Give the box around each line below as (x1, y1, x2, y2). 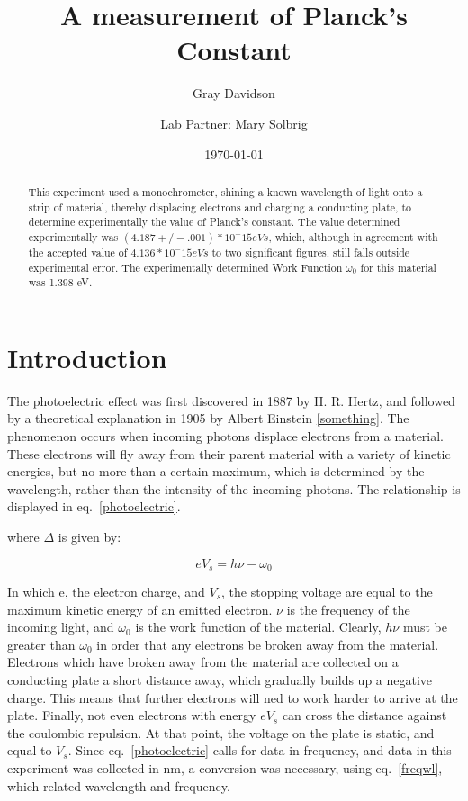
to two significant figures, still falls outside (211, 244, 410, 259)
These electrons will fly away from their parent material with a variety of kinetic (7, 444, 451, 463)
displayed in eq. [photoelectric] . (7, 497, 181, 516)
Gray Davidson (193, 84, 275, 103)
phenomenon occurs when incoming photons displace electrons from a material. (7, 426, 445, 445)
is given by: (58, 526, 121, 545)
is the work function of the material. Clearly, (135, 617, 382, 636)
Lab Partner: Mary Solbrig (160, 113, 308, 132)
